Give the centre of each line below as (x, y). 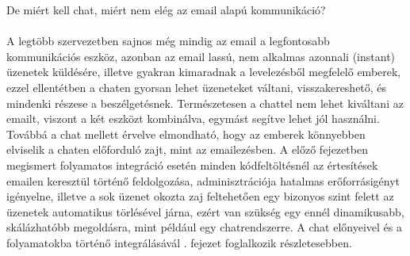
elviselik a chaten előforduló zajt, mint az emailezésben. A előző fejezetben (187, 149)
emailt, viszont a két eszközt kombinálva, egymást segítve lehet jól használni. (193, 118)
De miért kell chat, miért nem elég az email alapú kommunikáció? (166, 10)
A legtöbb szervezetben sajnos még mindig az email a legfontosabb (168, 41)
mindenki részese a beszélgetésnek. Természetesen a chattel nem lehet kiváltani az (205, 103)
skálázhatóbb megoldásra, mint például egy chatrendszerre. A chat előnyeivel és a (204, 227)
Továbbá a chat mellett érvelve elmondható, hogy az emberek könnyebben (186, 134)
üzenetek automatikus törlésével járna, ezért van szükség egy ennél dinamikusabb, (205, 211)
